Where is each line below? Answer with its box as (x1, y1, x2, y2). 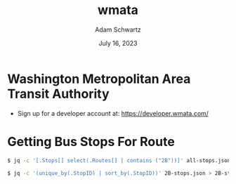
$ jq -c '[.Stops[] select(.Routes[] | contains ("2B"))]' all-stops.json (7, 157, 231, 164)
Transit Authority (7, 86, 110, 102)
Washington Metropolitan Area (7, 71, 191, 86)
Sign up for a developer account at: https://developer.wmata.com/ (17, 109, 209, 117)
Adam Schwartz (94, 25, 142, 34)
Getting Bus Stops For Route (7, 133, 176, 150)
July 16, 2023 (98, 39, 138, 47)
